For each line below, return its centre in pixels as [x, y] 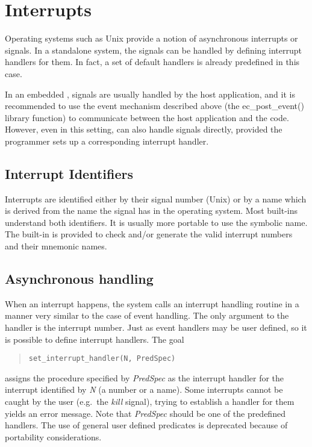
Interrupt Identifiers [69, 173]
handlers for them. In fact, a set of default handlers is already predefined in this [152, 62]
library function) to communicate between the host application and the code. [147, 117]
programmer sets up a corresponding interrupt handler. [107, 141]
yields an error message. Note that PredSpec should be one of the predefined [145, 413]
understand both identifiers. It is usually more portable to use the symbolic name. [156, 222]
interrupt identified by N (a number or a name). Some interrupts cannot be [144, 389]
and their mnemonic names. [56, 246]
